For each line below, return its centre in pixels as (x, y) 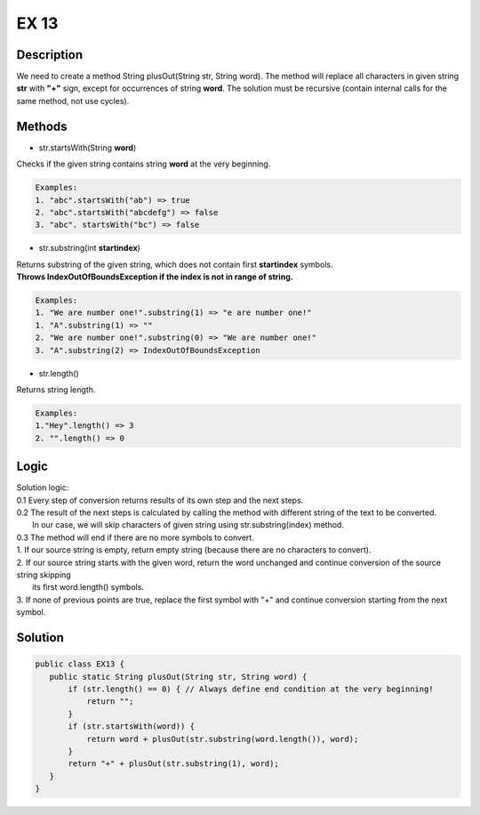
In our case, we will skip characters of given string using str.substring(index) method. (188, 525)
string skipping (44, 575)
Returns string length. (56, 389)
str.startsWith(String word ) (88, 148)
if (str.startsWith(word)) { (132, 726)
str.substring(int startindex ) (90, 248)
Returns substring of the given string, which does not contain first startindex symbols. (175, 264)
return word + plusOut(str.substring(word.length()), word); (223, 739)
